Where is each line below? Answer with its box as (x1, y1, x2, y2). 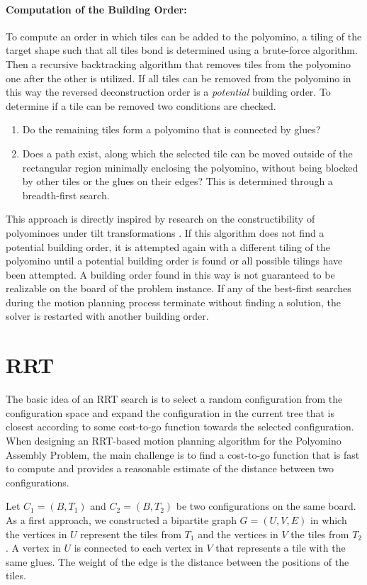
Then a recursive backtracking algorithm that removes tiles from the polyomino (6, 56, 351, 71)
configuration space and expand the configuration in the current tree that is (6, 405, 334, 420)
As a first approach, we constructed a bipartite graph (6, 512, 237, 527)
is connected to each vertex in (74, 540, 203, 555)
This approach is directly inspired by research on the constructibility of (6, 211, 315, 226)
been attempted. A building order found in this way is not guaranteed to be (6, 267, 335, 282)
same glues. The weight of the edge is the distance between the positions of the (6, 554, 349, 569)
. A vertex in (6, 540, 61, 555)
